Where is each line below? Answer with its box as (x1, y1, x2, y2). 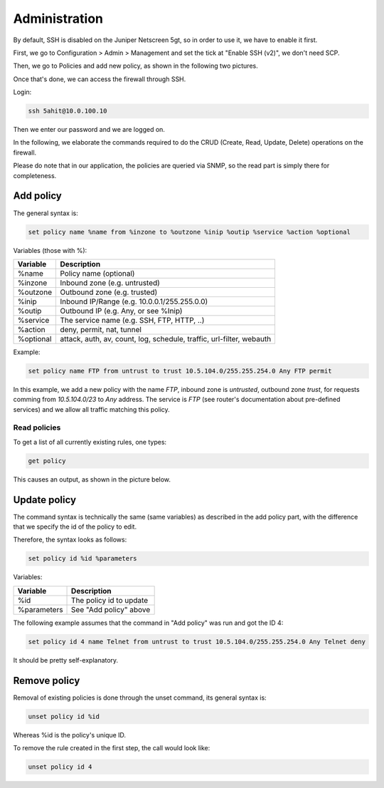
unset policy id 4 (28, 763, 92, 771)
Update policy (13, 494, 77, 506)
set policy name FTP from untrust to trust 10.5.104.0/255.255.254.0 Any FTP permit (28, 367, 332, 375)
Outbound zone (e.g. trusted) (60, 287, 158, 297)
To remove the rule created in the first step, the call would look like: (13, 744, 210, 752)
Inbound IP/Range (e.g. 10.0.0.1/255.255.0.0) (60, 296, 208, 306)
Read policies (13, 422, 61, 432)
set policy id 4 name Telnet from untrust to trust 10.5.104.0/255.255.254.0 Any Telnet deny (28, 638, 366, 646)
